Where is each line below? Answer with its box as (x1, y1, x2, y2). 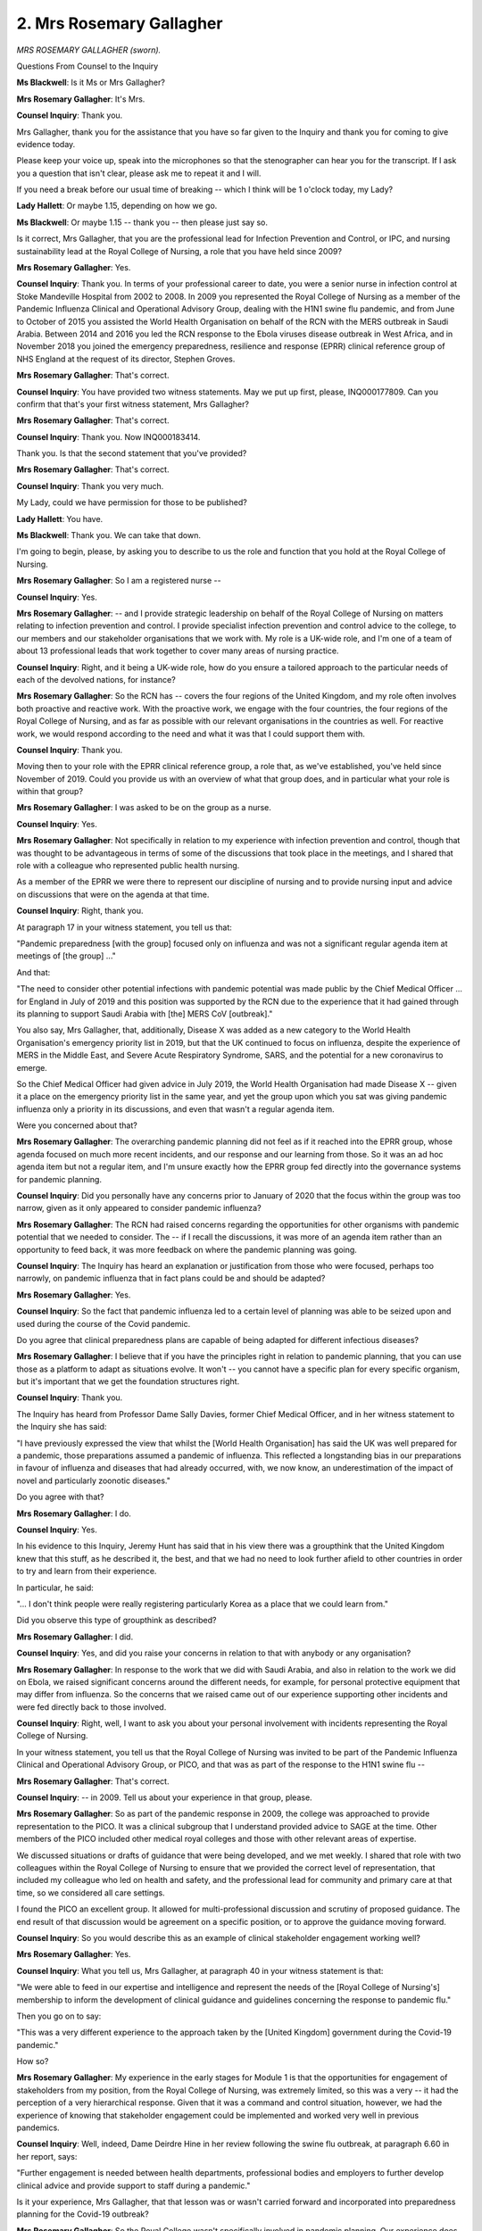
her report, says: (16, 2151, 78, 2161)
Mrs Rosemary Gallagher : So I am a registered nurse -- (16, 576, 222, 586)
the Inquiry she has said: (16, 1422, 107, 1432)
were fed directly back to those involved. (16, 1701, 167, 1713)
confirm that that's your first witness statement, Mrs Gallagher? (16, 398, 250, 410)
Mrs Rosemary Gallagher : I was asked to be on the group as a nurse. (16, 802, 272, 813)
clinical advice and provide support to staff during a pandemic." (16, 2180, 251, 2191)
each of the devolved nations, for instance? (16, 674, 176, 684)
